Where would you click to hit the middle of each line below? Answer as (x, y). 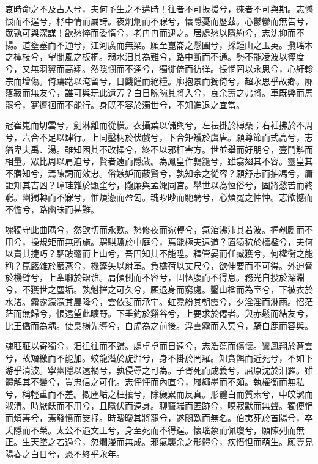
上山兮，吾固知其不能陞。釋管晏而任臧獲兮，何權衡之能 (202, 253)
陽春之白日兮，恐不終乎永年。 (65, 453)
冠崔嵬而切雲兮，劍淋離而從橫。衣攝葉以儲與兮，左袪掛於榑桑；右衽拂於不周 (159, 125)
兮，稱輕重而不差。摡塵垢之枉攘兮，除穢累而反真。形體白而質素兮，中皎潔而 (159, 393)
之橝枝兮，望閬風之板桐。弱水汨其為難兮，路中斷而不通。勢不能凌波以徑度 (155, 57)
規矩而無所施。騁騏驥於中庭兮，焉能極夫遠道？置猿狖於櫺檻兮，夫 (172, 241)
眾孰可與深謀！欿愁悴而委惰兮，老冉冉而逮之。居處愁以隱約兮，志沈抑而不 (155, 33)
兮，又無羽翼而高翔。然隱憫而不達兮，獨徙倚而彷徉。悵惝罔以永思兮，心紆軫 (159, 68)
